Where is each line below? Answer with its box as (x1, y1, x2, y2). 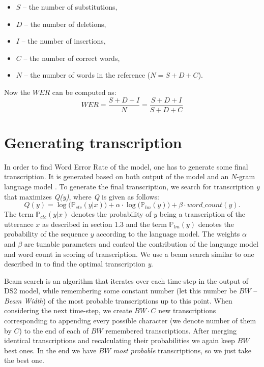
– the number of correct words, (23, 52, 120, 63)
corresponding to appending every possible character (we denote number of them (4, 315, 256, 326)
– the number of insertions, (21, 36, 106, 46)
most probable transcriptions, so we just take (113, 345, 251, 355)
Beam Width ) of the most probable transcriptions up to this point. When (4, 295, 232, 306)
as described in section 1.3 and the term (42, 218, 167, 229)
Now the (4, 86, 31, 97)
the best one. (4, 355, 45, 365)
